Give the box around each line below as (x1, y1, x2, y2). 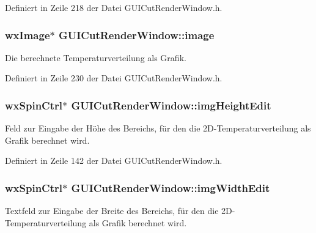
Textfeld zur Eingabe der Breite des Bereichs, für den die (5, 204, 219, 217)
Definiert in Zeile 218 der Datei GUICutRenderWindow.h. (5, 1, 222, 13)
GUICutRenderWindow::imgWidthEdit (71, 180, 270, 195)
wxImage (5, 27, 50, 42)
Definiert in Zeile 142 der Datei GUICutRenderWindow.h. (5, 154, 222, 167)
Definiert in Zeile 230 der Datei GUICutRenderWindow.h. (5, 72, 222, 84)
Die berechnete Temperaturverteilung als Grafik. (5, 51, 186, 64)
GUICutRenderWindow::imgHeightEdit (71, 97, 271, 113)
